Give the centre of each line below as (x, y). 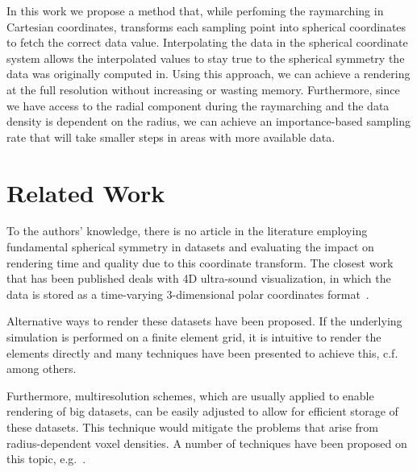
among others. (42, 368)
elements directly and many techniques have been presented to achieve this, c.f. (202, 352)
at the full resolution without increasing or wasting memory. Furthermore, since (203, 89)
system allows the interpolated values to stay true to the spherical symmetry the (206, 58)
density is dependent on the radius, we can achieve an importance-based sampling (208, 121)
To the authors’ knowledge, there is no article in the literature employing (187, 231)
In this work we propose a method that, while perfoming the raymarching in (195, 10)
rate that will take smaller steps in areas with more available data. (171, 137)
